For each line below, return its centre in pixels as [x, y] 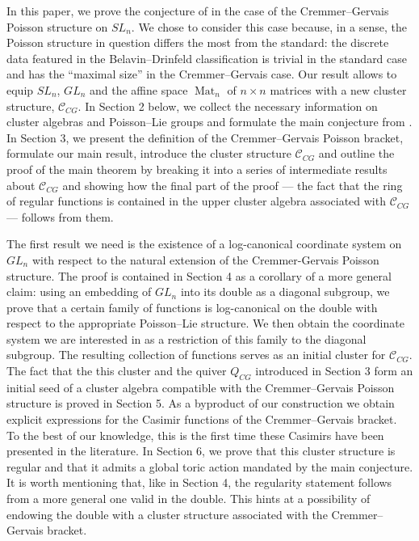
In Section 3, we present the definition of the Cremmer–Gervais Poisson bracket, [205, 137]
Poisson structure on [57, 26]
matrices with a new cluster [338, 89]
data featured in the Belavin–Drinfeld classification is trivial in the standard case [207, 58]
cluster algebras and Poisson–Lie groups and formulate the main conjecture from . [209, 122]
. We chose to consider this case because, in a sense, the [269, 26]
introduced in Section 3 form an [334, 371]
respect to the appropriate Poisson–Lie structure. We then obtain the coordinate [205, 323]
